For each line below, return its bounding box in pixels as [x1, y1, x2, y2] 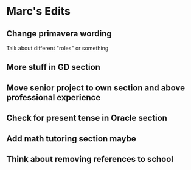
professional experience [6, 92, 101, 103]
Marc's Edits [6, 4, 71, 18]
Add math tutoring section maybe [6, 134, 136, 144]
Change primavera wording [6, 29, 113, 39]
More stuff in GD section [6, 62, 100, 72]
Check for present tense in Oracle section [6, 113, 167, 123]
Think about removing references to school [6, 154, 174, 165]
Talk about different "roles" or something [6, 44, 109, 52]
